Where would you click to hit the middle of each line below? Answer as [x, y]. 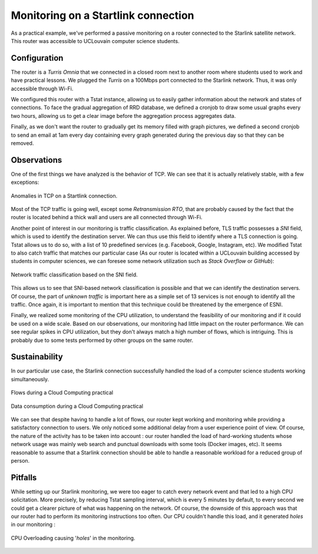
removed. [22, 143]
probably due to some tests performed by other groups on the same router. [102, 340]
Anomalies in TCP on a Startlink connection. [64, 196]
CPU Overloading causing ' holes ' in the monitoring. [73, 538]
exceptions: [25, 182]
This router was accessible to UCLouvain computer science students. [95, 41]
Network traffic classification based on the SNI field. [74, 275]
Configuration [37, 58]
